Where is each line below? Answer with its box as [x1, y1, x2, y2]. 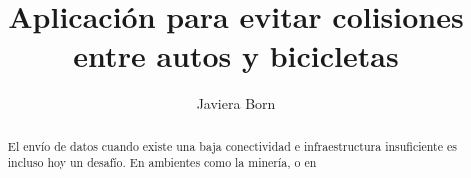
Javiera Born [196, 93, 276, 114]
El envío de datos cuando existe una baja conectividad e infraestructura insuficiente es [7, 137, 457, 154]
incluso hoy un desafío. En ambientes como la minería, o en [7, 154, 317, 171]
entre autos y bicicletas [73, 35, 399, 76]
